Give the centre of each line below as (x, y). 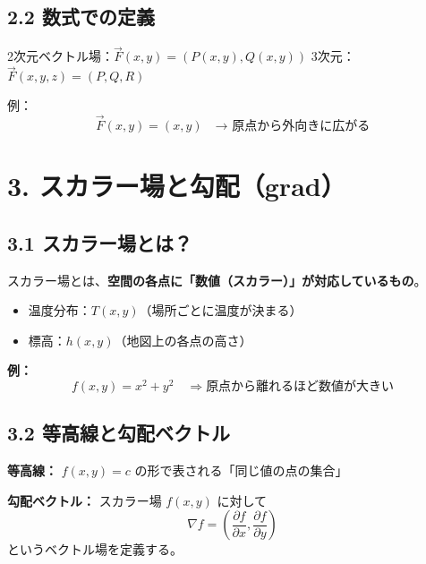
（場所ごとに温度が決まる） (221, 310)
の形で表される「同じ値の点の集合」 (241, 470)
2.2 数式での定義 (81, 17)
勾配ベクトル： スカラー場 (85, 500)
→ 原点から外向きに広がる (293, 127)
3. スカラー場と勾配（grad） (177, 186)
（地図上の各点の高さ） (183, 340)
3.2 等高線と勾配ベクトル (119, 433)
